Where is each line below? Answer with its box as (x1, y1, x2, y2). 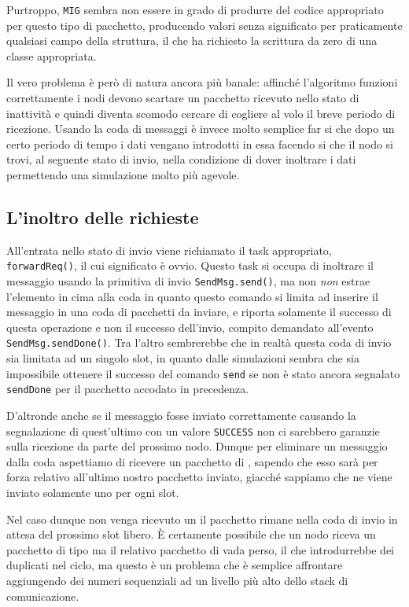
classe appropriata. (6, 47, 97, 64)
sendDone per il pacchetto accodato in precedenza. (6, 381, 249, 397)
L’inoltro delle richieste (6, 204, 199, 229)
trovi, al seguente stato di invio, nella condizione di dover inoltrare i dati (6, 151, 356, 167)
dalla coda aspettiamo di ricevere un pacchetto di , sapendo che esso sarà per (6, 453, 378, 469)
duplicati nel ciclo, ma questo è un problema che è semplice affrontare (6, 557, 343, 573)
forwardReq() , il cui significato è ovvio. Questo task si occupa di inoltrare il (6, 257, 374, 274)
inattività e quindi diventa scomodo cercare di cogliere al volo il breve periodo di (6, 105, 396, 121)
